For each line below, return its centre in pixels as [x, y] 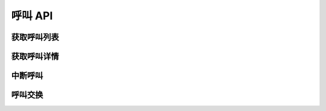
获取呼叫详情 [35, 56]
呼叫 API [32, 16]
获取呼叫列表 [35, 37]
